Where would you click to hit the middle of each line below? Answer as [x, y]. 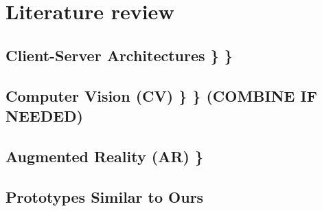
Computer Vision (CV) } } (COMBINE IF [161, 95]
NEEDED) [44, 115]
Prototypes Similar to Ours [105, 196]
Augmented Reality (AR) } [105, 156]
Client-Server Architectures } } [119, 55]
